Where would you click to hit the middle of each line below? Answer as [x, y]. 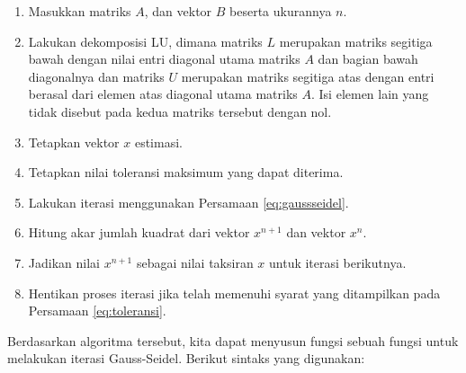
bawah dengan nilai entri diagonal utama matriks [164, 59]
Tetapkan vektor [74, 142]
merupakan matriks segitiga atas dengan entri [308, 76]
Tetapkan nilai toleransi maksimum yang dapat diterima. [186, 172]
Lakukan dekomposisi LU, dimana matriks [145, 41]
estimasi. [158, 142]
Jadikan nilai [64, 262]
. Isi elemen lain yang [370, 94]
